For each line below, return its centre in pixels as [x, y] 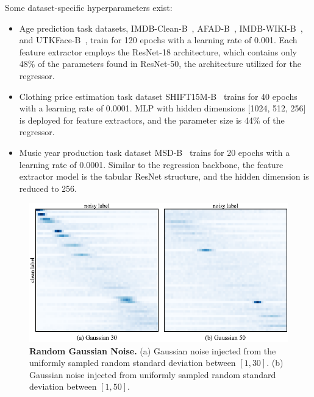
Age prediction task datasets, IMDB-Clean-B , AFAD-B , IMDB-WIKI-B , [161, 28]
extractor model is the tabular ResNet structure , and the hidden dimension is [164, 176]
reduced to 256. [48, 188]
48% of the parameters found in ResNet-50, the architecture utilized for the [160, 64]
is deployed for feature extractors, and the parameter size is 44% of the [152, 120]
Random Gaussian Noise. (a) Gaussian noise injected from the [153, 350]
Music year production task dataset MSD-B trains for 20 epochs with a [155, 152]
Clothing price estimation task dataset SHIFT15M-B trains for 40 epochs [158, 96]
